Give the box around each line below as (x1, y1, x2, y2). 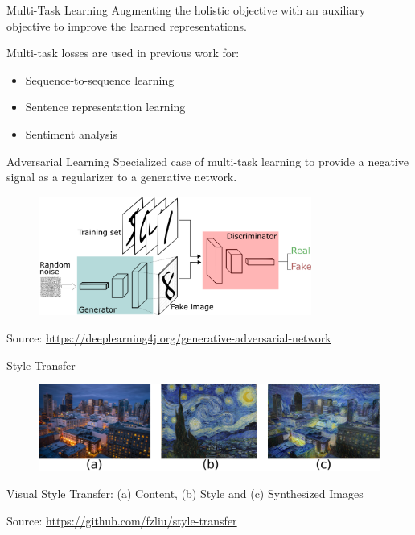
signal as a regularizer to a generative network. (6, 168, 237, 185)
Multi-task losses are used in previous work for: (6, 44, 240, 61)
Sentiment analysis (25, 125, 117, 142)
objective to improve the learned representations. (6, 17, 247, 34)
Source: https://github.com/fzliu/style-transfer (6, 512, 237, 529)
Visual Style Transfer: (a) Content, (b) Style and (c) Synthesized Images (6, 485, 364, 502)
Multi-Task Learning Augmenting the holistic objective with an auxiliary (6, 2, 366, 18)
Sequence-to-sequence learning (25, 71, 175, 88)
